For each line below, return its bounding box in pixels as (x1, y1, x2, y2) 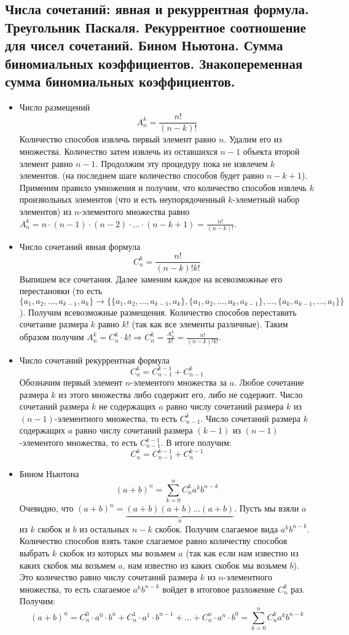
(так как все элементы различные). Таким (131, 317, 288, 330)
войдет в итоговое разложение (162, 582, 275, 595)
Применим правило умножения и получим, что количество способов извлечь (19, 181, 307, 193)
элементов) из (19, 205, 71, 217)
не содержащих (99, 400, 156, 413)
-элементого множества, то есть (19, 436, 138, 449)
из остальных (79, 522, 130, 535)
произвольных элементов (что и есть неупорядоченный (19, 193, 225, 206)
